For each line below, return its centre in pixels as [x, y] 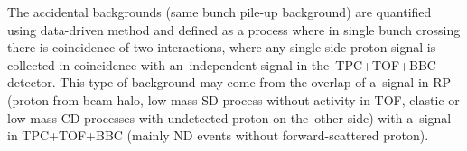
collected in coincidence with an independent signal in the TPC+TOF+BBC [222, 64]
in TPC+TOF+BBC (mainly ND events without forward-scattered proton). [218, 135]
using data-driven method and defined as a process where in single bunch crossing [234, 29]
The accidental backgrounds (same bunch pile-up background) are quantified [219, 12]
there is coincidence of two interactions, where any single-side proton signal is [222, 47]
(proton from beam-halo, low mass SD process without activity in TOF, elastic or [233, 99]
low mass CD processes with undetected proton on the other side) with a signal [229, 117]
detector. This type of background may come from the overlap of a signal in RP [229, 82]
